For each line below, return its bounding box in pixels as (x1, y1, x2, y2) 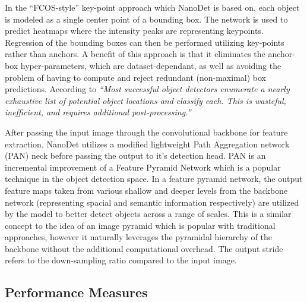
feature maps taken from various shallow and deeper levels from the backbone (5, 184, 288, 196)
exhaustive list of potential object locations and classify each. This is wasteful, (5, 94, 286, 106)
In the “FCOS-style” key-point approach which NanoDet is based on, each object (5, 1, 300, 13)
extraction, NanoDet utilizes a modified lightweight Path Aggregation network (5, 137, 290, 150)
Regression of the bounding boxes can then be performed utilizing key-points (5, 36, 284, 48)
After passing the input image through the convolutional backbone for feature (5, 125, 288, 138)
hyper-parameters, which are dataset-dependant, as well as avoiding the (20, 59, 281, 71)
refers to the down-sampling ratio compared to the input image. (5, 254, 237, 266)
